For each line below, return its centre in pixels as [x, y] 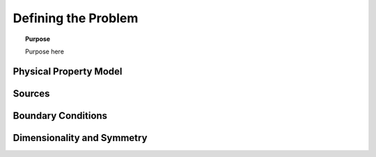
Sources [31, 93]
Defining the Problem [76, 18]
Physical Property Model [68, 71]
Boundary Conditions [60, 116]
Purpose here [45, 51]
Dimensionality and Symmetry [80, 138]
